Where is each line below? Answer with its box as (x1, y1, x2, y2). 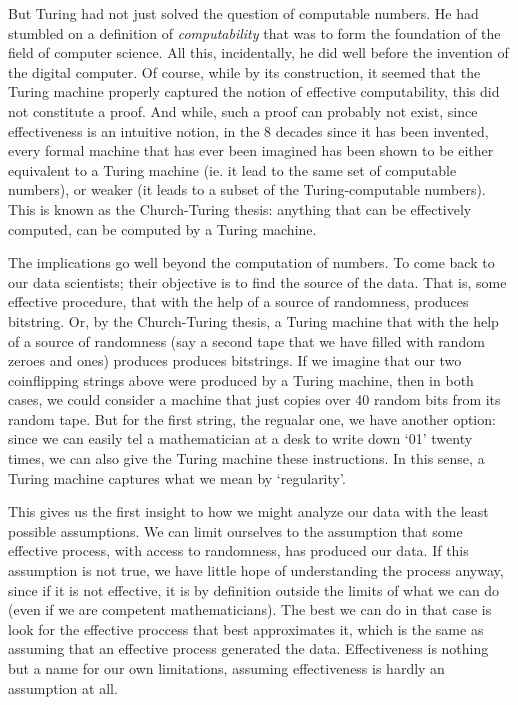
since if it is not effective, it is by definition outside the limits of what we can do (8, 579, 500, 600)
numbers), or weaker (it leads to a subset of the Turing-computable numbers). (8, 179, 486, 200)
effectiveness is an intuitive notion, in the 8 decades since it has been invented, (8, 120, 489, 141)
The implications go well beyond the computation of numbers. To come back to (8, 252, 495, 273)
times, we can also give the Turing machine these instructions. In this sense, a (8, 448, 485, 469)
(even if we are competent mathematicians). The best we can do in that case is (8, 599, 492, 620)
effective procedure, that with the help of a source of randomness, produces (8, 291, 469, 312)
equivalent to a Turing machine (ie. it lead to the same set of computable (8, 159, 457, 180)
